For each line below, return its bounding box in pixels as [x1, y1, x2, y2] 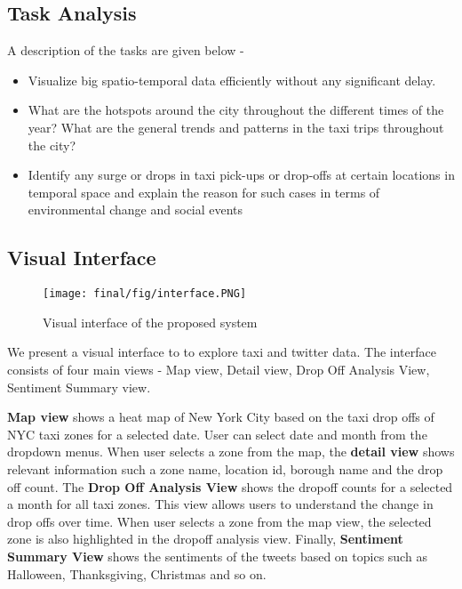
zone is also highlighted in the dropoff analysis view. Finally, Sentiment [7, 529, 403, 548]
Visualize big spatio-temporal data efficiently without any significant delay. [28, 70, 436, 89]
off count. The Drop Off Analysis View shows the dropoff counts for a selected [7, 477, 453, 496]
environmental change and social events [28, 200, 243, 219]
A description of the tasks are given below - [7, 41, 244, 60]
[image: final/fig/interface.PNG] [43, 287, 247, 301]
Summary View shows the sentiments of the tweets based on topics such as [7, 546, 427, 565]
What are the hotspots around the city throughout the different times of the [28, 101, 444, 119]
